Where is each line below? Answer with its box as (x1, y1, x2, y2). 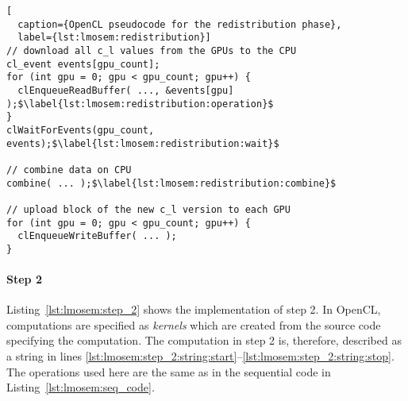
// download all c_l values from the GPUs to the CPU (6, 44, 297, 56)
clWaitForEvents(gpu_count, (6, 124, 155, 136)
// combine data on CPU (6, 164, 132, 175)
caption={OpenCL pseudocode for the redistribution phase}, (17, 18, 342, 30)
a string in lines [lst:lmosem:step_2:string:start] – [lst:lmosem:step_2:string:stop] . (6, 348, 395, 364)
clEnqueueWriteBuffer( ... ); (17, 230, 177, 242)
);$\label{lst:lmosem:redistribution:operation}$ (6, 98, 274, 110)
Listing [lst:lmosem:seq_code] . (6, 379, 155, 395)
